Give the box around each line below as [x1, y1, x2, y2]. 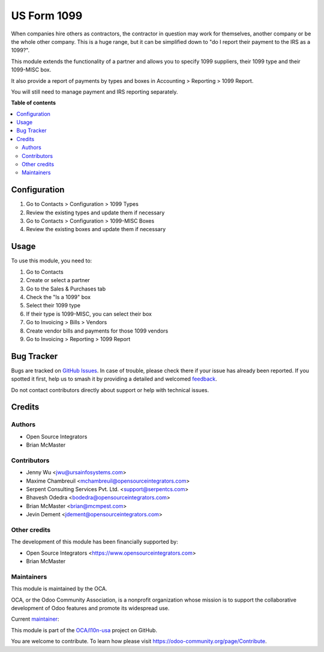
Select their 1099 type [26, 302, 81, 309]
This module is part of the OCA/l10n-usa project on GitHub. [11, 626, 157, 633]
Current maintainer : [11, 615, 59, 623]
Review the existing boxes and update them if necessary [26, 226, 166, 233]
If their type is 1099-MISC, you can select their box [26, 310, 152, 318]
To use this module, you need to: [11, 257, 92, 264]
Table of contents [11, 99, 56, 106]
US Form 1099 [11, 9, 83, 22]
